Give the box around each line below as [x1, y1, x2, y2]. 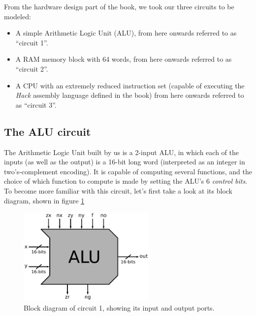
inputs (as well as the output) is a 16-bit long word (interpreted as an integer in [4, 157, 245, 167]
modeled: [4, 11, 31, 21]
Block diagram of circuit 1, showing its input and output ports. [24, 302, 215, 313]
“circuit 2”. [15, 63, 48, 74]
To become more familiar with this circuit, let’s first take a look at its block [4, 185, 232, 196]
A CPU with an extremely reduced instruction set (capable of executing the [15, 80, 245, 90]
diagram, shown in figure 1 [4, 195, 85, 205]
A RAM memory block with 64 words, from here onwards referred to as [15, 54, 232, 64]
